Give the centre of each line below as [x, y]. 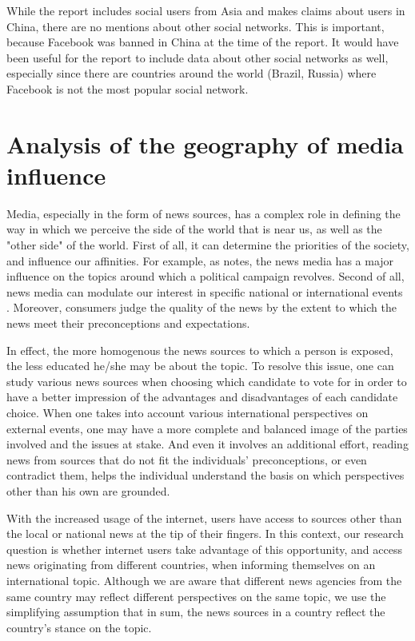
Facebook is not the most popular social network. [128, 88]
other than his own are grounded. [88, 490]
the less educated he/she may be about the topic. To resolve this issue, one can [200, 366]
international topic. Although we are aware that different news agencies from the [204, 580]
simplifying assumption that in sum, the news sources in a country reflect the [196, 612]
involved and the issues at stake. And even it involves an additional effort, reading [207, 444]
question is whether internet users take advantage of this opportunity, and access [204, 549]
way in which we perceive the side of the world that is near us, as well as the [194, 229]
